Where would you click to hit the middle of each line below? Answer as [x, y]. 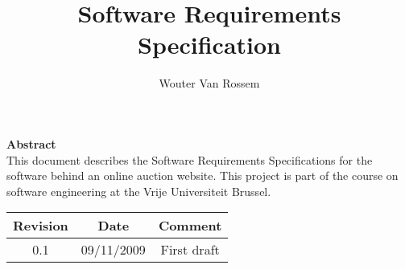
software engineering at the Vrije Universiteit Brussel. [139, 191]
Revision [41, 226]
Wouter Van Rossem [209, 83]
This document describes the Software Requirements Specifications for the [190, 159]
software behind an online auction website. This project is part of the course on [202, 175]
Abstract [31, 143]
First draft [190, 250]
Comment [190, 226]
